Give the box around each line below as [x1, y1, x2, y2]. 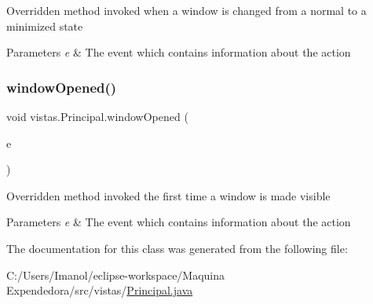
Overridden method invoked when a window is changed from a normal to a [6, 2, 367, 18]
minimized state [6, 17, 83, 34]
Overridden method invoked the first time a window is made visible [6, 187, 331, 203]
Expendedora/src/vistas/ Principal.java [6, 282, 193, 299]
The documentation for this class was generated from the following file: [6, 240, 348, 256]
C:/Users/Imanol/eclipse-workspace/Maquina [6, 266, 225, 283]
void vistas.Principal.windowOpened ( [6, 108, 188, 124]
